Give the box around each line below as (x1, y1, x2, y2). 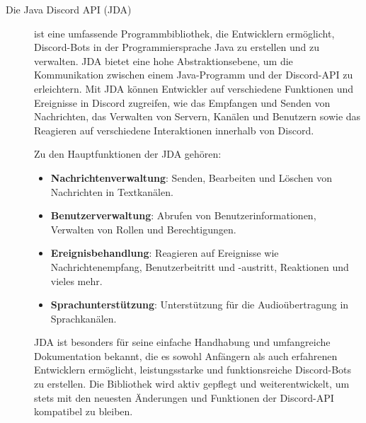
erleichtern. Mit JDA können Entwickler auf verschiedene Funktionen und (34, 81, 353, 95)
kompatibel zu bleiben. (34, 404, 133, 419)
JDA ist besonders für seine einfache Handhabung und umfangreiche (34, 335, 331, 349)
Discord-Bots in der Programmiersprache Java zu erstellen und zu (34, 40, 320, 54)
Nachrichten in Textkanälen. (50, 184, 173, 199)
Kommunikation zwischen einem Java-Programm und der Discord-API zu (34, 67, 353, 82)
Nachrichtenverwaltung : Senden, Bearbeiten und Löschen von (50, 170, 333, 185)
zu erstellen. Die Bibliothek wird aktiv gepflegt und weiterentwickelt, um (34, 376, 350, 391)
